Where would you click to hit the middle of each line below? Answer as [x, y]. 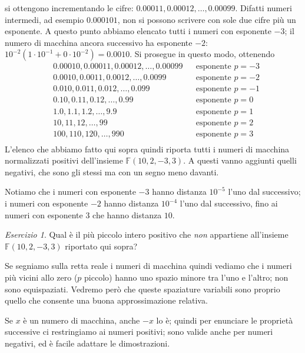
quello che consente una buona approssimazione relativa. [106, 300]
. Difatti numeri [263, 8]
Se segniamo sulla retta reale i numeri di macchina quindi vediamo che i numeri [148, 266]
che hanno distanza [127, 214]
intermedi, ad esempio [44, 19]
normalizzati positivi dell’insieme [64, 160]
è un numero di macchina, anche [82, 320]
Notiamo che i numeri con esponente [70, 192]
